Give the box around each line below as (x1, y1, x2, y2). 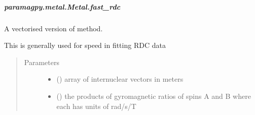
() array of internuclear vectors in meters (56, 74, 184, 84)
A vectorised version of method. (4, 23, 103, 33)
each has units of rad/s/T (56, 100, 136, 111)
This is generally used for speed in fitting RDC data (4, 40, 166, 50)
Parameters (24, 56, 59, 67)
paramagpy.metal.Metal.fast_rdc (4, 1, 121, 12)
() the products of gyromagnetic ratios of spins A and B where (56, 90, 251, 101)
